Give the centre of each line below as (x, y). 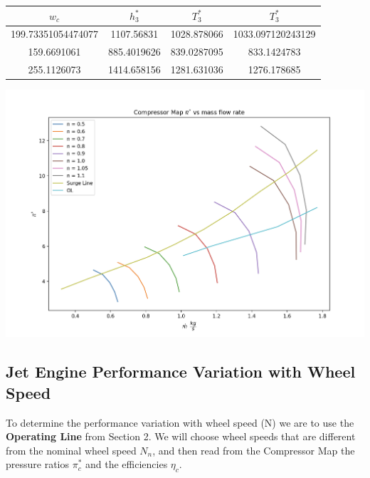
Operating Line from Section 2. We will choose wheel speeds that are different (181, 436)
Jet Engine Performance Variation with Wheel (181, 372)
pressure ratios (38, 464)
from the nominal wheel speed (71, 450)
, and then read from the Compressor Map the (254, 450)
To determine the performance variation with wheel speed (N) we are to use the (180, 422)
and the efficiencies (127, 464)
